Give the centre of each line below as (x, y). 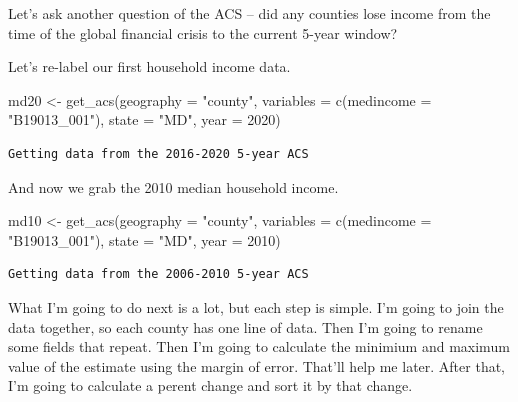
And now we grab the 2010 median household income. (173, 186)
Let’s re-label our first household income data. (149, 66)
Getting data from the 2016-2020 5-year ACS (158, 153)
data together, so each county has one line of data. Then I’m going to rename (245, 326)
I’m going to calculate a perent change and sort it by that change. (210, 385)
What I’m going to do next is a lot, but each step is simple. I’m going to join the (256, 306)
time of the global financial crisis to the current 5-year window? (203, 32)
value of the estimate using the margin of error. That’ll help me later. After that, (256, 365)
